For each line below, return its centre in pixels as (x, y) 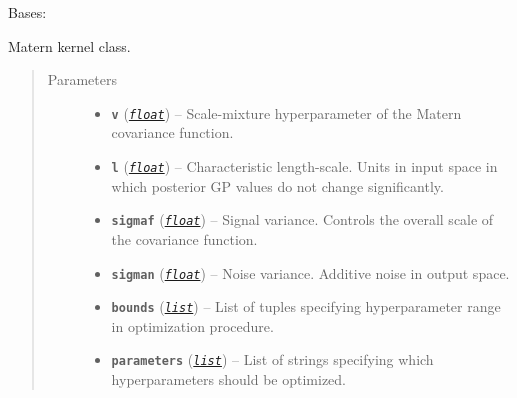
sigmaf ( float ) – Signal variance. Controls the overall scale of (302, 219)
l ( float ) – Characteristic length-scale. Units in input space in (304, 166)
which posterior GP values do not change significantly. (277, 185)
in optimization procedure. (192, 325)
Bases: (27, 12)
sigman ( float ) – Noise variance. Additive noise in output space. (310, 272)
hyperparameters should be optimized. (228, 379)
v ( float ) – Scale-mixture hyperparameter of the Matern (286, 112)
